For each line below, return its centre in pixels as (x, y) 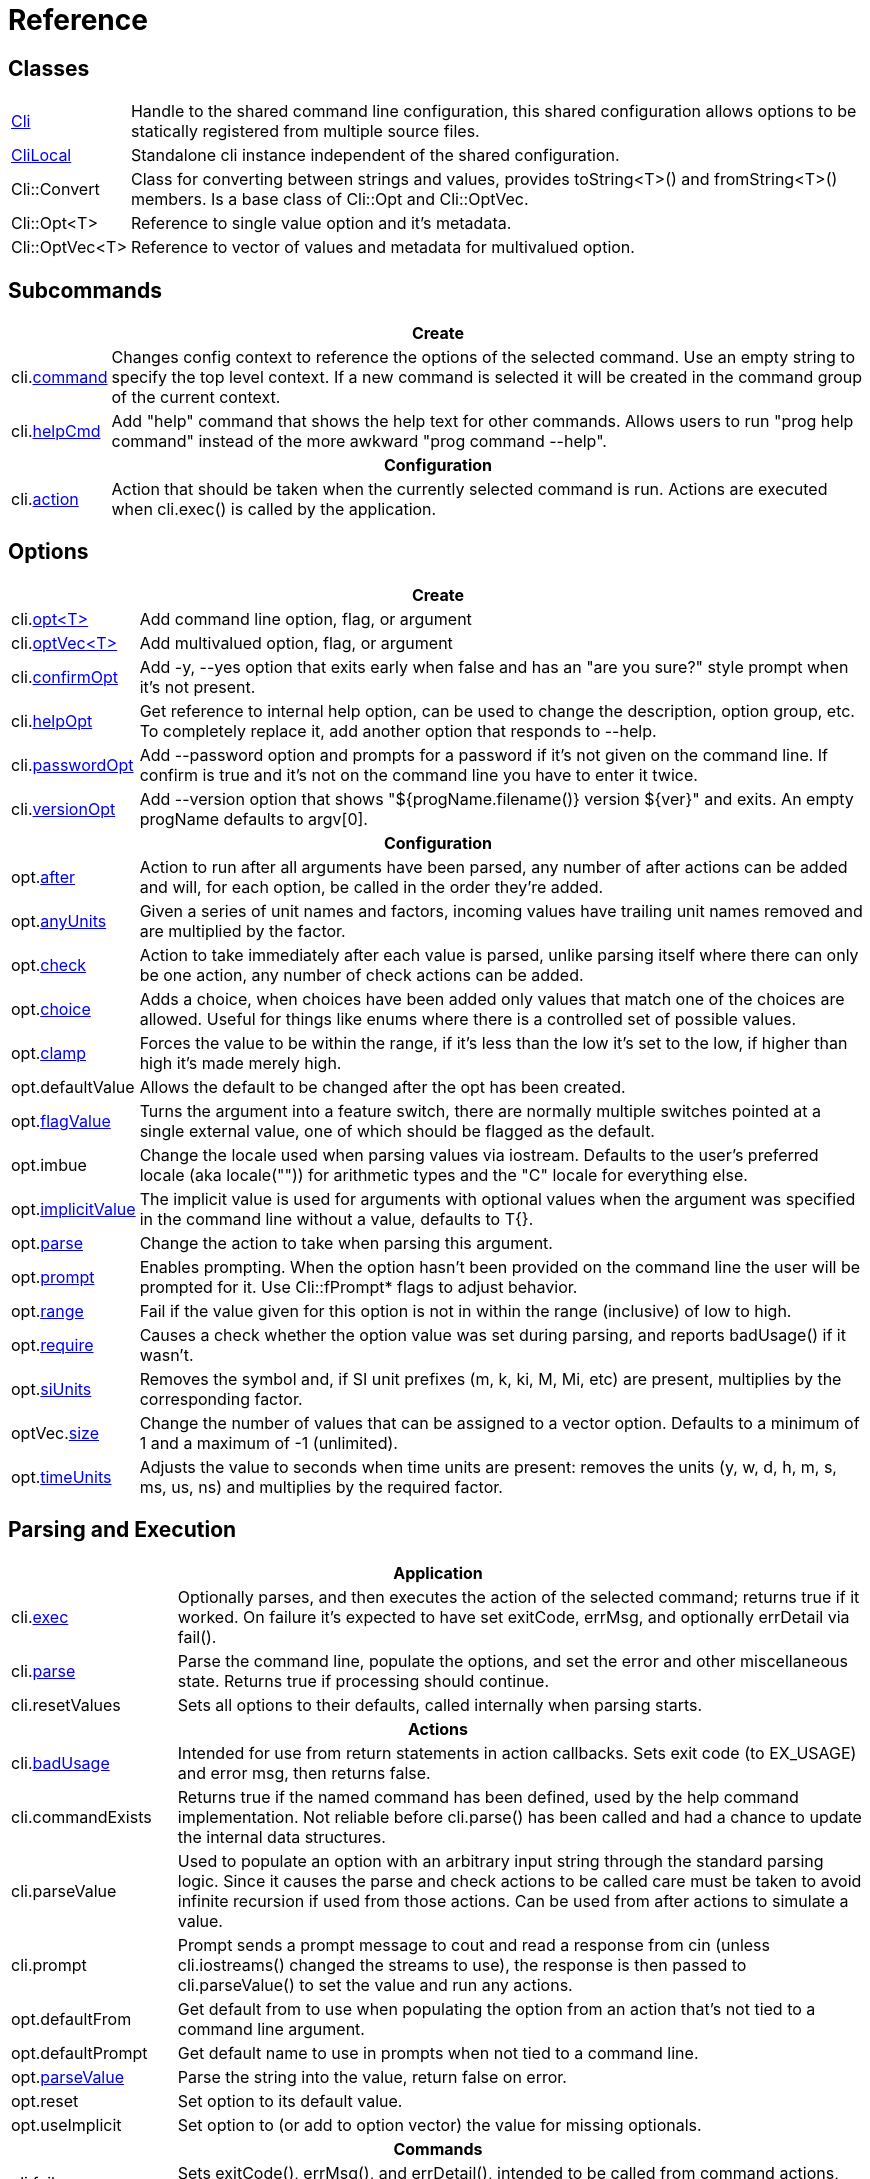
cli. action (45, 499)
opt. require (52, 1344)
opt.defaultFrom (71, 2018)
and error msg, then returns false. (304, 1772)
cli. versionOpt (63, 808)
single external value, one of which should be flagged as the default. (397, 1130)
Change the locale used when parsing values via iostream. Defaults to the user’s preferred (479, 1154)
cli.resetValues (66, 1704)
